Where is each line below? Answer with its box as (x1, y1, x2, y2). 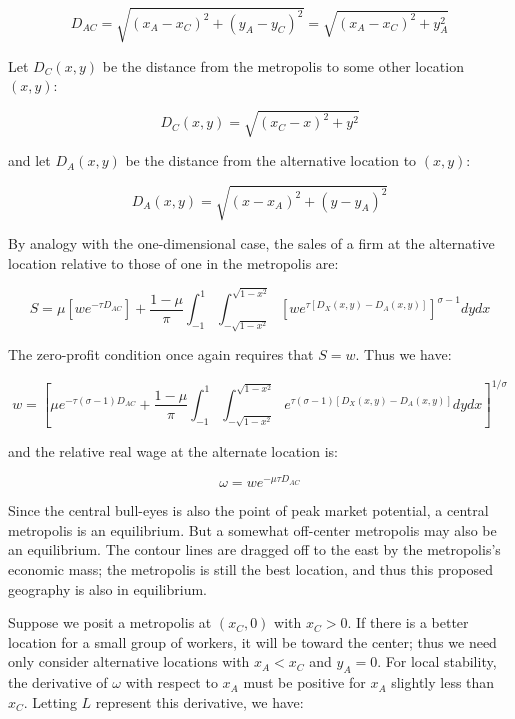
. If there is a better (347, 612, 469, 633)
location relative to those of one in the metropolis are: (8, 253, 339, 274)
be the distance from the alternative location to (125, 150, 417, 171)
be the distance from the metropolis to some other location (102, 55, 464, 76)
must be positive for (243, 672, 366, 693)
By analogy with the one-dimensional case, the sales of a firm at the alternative (8, 233, 495, 254)
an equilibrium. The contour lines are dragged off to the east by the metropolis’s (8, 539, 501, 560)
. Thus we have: (355, 344, 452, 365)
